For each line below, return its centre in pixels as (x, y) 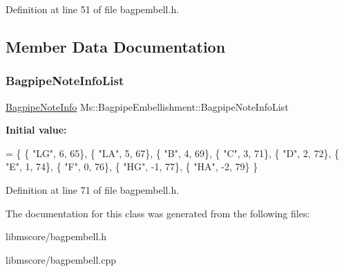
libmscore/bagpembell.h (56, 236)
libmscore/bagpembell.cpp (61, 259)
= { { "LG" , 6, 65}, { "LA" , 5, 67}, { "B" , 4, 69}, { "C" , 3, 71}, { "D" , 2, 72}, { (172, 153)
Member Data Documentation (116, 46)
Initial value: (36, 130)
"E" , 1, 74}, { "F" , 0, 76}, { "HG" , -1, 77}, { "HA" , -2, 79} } (132, 166)
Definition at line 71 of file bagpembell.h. (93, 189)
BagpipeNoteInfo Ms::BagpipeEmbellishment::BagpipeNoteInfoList (147, 106)
